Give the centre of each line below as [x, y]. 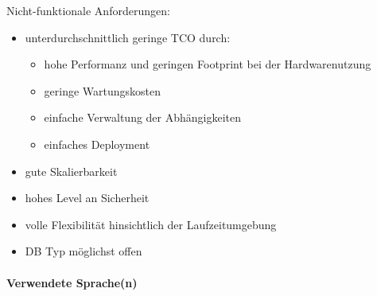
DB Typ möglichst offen [84, 251]
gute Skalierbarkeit [71, 171]
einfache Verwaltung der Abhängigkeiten [143, 117]
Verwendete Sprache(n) [72, 282]
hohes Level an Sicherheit [87, 198]
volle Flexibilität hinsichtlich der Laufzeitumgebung [151, 224]
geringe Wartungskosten [103, 90]
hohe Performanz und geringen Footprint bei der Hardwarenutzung [208, 64]
